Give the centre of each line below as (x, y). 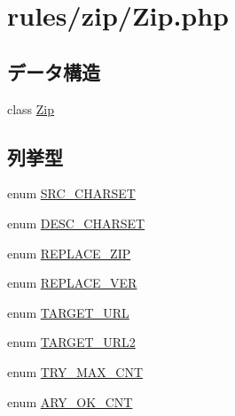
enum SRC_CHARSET (71, 193)
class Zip (31, 108)
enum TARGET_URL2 (71, 342)
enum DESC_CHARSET (76, 223)
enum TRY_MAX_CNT (75, 371)
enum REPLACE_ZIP (69, 253)
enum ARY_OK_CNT (70, 401)
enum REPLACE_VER (72, 283)
